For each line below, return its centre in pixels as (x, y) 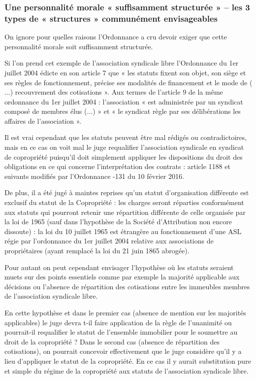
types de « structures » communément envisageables (111, 18)
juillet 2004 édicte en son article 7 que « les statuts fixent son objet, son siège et (125, 72)
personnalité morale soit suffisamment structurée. (79, 46)
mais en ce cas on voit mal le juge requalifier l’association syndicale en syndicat (124, 147)
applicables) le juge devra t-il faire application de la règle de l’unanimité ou (118, 322)
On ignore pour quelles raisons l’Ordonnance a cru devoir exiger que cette (116, 37)
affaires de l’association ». (43, 121)
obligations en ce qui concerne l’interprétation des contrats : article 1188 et (117, 166)
